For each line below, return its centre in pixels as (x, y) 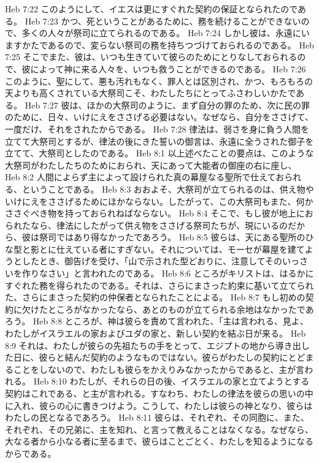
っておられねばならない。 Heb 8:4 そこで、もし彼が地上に (189, 213)
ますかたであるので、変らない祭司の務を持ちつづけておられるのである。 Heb (159, 44)
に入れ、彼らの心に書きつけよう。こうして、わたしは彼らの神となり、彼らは (159, 405)
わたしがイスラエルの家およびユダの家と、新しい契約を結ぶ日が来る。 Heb (156, 333)
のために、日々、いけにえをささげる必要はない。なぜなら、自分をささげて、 (159, 117)
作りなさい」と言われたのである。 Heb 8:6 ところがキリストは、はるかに (168, 273)
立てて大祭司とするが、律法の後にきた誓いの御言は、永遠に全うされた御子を (159, 141)
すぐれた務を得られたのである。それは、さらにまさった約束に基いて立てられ (159, 285)
